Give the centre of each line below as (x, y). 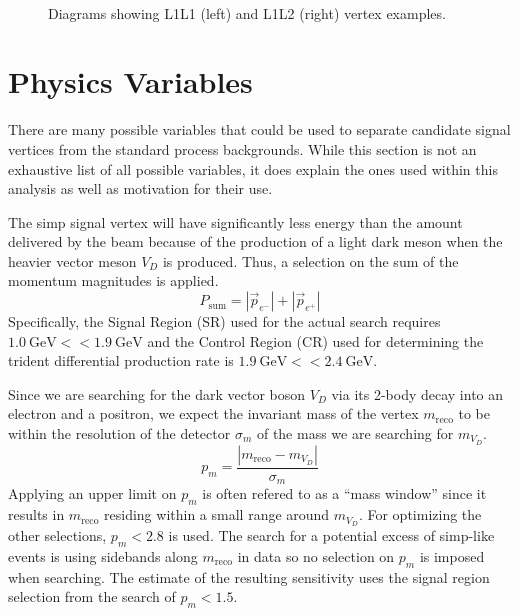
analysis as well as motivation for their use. (140, 188)
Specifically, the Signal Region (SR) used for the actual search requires (224, 321)
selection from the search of (92, 596)
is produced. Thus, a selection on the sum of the (310, 260)
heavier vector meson (72, 260)
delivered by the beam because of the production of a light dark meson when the (255, 241)
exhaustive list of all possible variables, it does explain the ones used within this (253, 168)
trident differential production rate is (121, 360)
